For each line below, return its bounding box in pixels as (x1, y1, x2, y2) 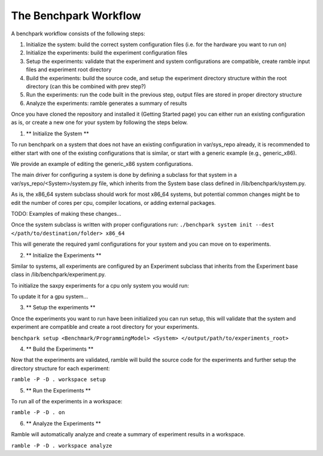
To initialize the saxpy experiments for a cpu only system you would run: (11, 282, 190, 289)
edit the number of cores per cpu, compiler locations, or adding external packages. (11, 199, 217, 206)
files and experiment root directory (26, 66, 112, 73)
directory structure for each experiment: (11, 364, 110, 372)
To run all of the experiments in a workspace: (11, 398, 123, 404)
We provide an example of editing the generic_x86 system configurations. (11, 161, 193, 168)
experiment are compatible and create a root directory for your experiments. (11, 324, 199, 331)
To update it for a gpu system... (11, 293, 89, 300)
